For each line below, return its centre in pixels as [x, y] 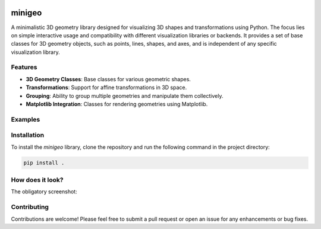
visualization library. [35, 52]
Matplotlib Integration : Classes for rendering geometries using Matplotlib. [117, 104]
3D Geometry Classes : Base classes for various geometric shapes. [108, 79]
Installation [28, 135]
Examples [26, 119]
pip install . [44, 163]
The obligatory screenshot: [44, 192]
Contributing [30, 207]
